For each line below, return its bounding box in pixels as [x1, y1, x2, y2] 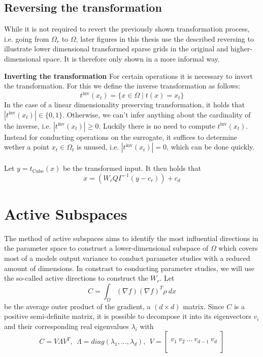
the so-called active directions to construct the [4, 273, 148, 283]
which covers [218, 243, 258, 253]
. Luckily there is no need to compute [98, 120, 215, 131]
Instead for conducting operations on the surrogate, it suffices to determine [4, 131, 238, 142]
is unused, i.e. [77, 141, 119, 152]
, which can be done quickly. [167, 141, 255, 152]
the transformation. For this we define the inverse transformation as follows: [4, 80, 241, 91]
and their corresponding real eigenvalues [4, 320, 129, 331]
